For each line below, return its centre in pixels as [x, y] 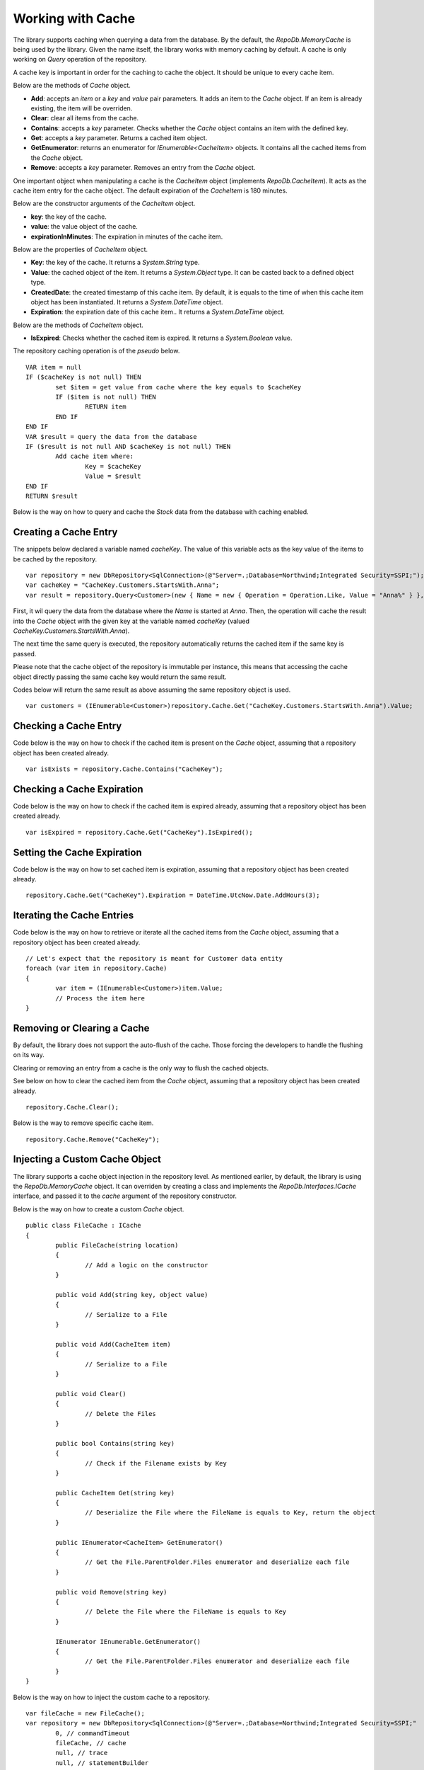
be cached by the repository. [55, 559]
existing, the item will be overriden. [82, 108]
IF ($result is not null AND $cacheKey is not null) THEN [128, 446]
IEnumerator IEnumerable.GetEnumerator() [128, 1641]
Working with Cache [74, 18]
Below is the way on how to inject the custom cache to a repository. [111, 1697]
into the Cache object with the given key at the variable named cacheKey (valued [131, 621]
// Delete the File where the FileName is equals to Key [186, 1612]
